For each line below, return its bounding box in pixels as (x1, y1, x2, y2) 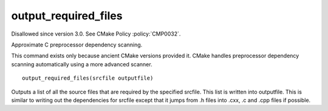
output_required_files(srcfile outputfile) (22, 75, 154, 81)
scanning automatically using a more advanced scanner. (11, 60, 152, 68)
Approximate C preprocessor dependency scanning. (11, 41, 143, 48)
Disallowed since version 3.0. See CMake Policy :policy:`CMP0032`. (11, 30, 181, 37)
